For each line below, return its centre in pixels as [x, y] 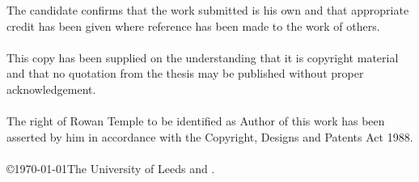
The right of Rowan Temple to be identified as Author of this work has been [196, 121]
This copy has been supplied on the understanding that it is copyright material [203, 57]
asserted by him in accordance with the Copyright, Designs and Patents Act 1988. [210, 136]
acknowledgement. [51, 89]
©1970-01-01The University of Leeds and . [111, 168]
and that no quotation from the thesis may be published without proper [185, 73]
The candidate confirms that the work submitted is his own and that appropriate [208, 10]
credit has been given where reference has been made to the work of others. [193, 25]
